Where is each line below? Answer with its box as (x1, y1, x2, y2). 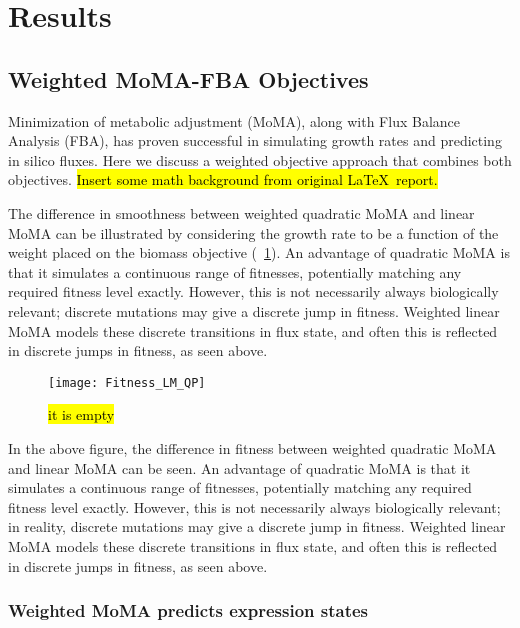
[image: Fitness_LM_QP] (48, 375, 206, 390)
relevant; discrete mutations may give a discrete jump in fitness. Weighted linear (8, 300, 500, 321)
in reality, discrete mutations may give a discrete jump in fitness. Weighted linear (8, 516, 506, 537)
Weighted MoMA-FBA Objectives (8, 63, 369, 94)
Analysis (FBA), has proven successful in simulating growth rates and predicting (8, 130, 502, 151)
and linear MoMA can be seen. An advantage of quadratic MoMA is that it (8, 457, 471, 478)
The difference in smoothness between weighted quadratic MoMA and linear (8, 202, 475, 223)
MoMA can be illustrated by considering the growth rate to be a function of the (8, 222, 499, 243)
